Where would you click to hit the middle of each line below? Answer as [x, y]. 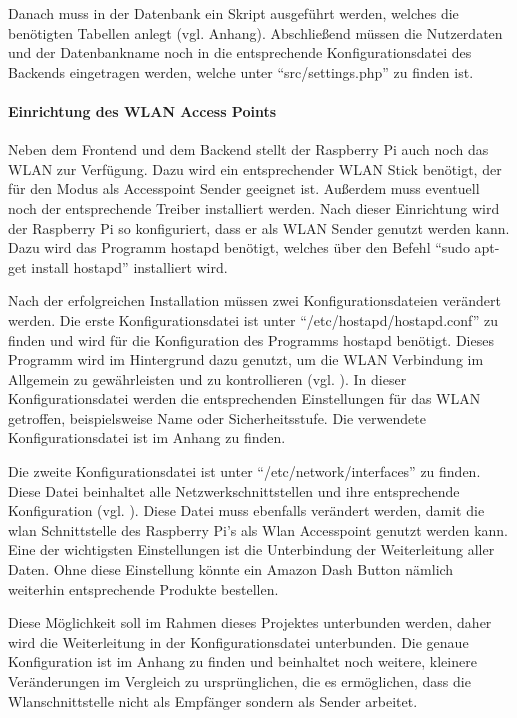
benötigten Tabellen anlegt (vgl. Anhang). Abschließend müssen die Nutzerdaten [255, 32]
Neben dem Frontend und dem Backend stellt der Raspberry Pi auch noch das [248, 149]
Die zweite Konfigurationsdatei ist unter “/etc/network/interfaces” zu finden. [244, 471]
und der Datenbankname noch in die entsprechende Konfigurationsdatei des [240, 52]
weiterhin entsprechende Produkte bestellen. [143, 588]
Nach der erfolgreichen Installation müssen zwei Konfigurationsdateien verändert [254, 300]
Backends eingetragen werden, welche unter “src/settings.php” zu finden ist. [241, 71]
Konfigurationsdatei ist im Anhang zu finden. [147, 437]
